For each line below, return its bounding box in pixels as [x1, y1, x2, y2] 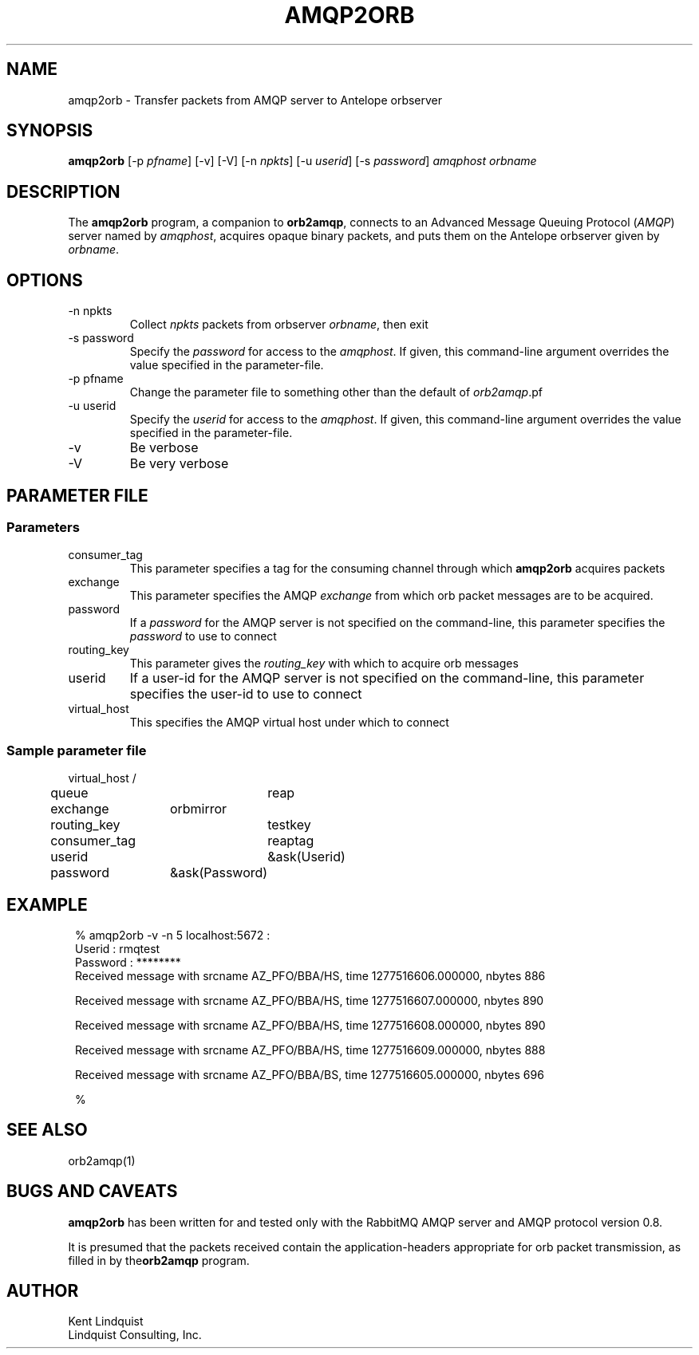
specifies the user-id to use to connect [129, 686, 362, 703]
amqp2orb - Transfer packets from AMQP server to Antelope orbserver [68, 93, 443, 107]
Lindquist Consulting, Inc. [68, 1328, 202, 1342]
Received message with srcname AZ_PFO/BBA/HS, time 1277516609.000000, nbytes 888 [75, 1042, 546, 1057]
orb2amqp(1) [68, 1153, 136, 1168]
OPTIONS [6, 270, 83, 290]
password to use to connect [129, 629, 277, 644]
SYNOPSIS [6, 120, 93, 141]
